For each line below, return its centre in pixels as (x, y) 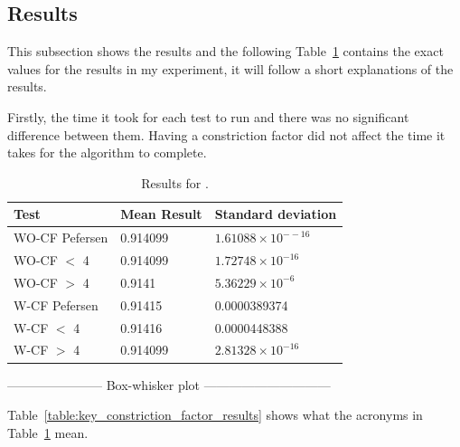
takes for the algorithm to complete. (107, 152)
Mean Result (161, 214)
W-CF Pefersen (56, 304)
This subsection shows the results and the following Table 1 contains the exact (225, 51)
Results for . (175, 182)
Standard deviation (276, 214)
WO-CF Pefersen (61, 238)
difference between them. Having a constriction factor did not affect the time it (226, 134)
